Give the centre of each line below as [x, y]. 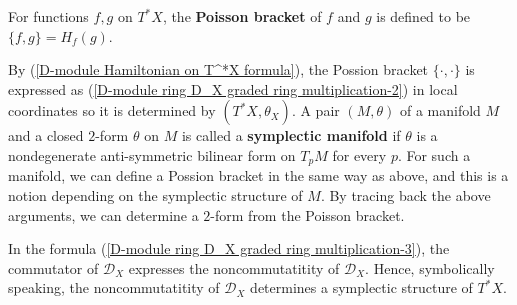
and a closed [46, 135]
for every [359, 154]
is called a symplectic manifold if [291, 135]
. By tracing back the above [405, 195]
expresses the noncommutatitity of [234, 267]
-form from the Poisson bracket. [307, 214]
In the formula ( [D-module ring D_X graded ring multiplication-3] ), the [229, 248]
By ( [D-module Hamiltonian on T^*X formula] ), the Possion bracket [218, 69]
